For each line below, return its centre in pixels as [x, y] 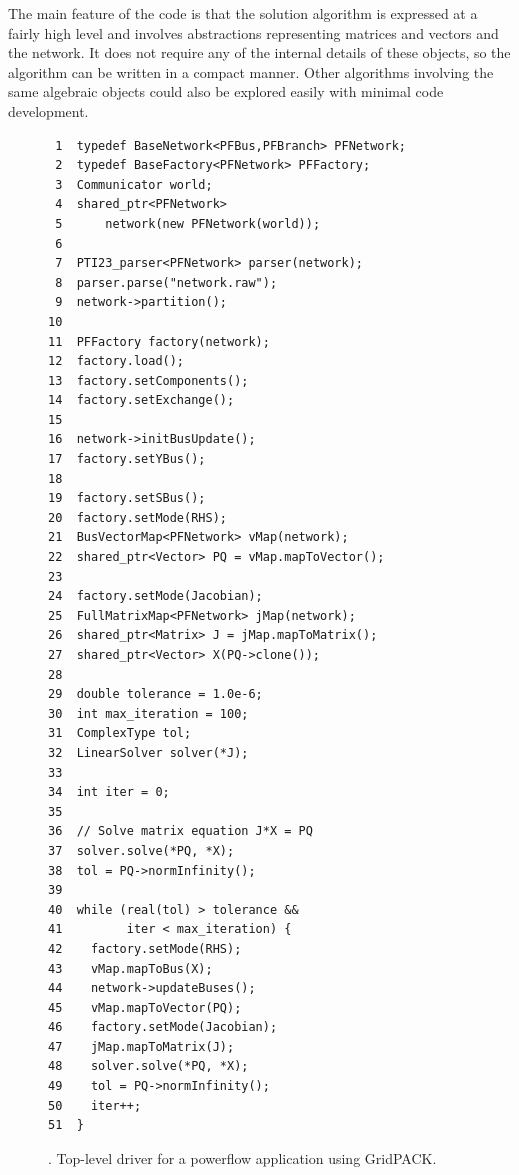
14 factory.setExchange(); [141, 400]
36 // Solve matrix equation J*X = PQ [180, 831]
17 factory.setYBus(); [127, 459]
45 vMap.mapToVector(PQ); [145, 1007]
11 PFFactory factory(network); [159, 341]
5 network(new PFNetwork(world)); [188, 223]
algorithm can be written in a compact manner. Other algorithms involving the [251, 71]
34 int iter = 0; [109, 792]
